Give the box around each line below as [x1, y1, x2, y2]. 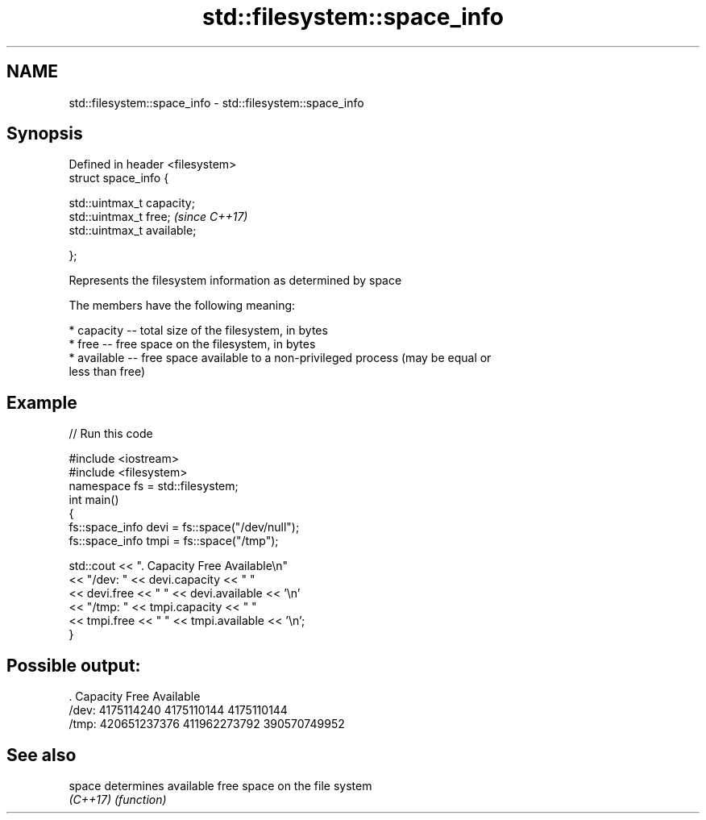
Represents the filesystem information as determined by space [69, 273, 402, 288]
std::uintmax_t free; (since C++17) [69, 210, 248, 224]
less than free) [69, 364, 146, 379]
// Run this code [69, 427, 153, 441]
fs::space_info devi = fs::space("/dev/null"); [69, 520, 300, 535]
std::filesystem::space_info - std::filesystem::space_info [69, 95, 364, 110]
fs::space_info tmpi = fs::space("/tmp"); [69, 534, 279, 548]
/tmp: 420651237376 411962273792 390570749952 [69, 717, 345, 731]
